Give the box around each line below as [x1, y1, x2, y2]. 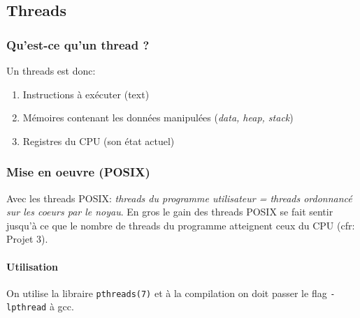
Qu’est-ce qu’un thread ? [6, 36, 150, 53]
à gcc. [49, 299, 74, 314]
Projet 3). [6, 232, 48, 246]
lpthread [6, 303, 47, 313]
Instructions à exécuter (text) [22, 86, 150, 101]
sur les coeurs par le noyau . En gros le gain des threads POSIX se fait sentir [6, 204, 333, 219]
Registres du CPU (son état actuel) [22, 133, 175, 148]
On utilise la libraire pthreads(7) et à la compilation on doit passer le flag [6, 285, 327, 300]
